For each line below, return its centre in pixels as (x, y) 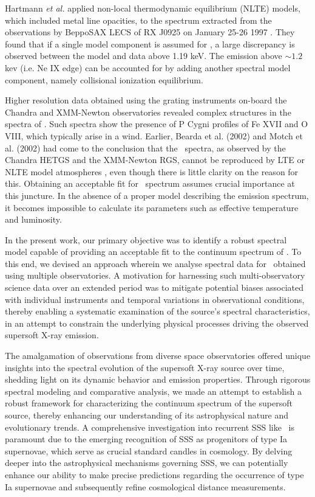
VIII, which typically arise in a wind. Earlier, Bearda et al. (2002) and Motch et (154, 135)
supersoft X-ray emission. (52, 335)
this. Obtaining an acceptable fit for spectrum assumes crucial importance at (150, 183)
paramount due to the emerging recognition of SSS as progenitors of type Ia (146, 439)
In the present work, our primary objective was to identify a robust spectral (146, 239)
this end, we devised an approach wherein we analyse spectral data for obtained (155, 263)
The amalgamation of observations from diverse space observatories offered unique (158, 356)
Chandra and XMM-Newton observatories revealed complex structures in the (148, 112)
